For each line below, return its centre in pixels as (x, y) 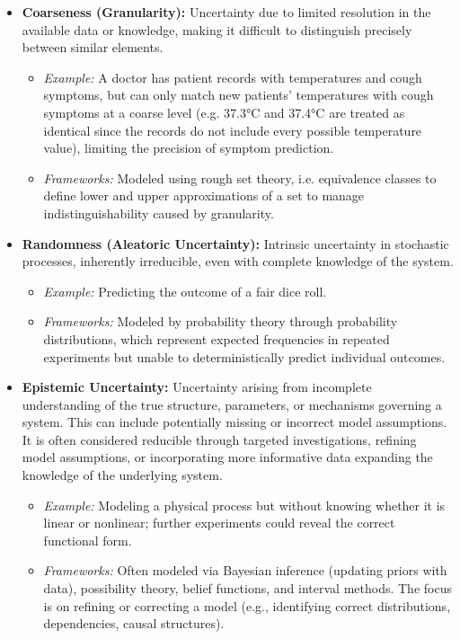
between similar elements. (93, 47)
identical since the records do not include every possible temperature (233, 130)
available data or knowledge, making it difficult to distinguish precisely (217, 29)
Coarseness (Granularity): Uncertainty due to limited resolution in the (226, 12)
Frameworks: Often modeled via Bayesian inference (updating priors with (245, 570)
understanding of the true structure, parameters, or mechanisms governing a (232, 404)
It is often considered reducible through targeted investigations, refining (219, 439)
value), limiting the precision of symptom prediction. (189, 148)
